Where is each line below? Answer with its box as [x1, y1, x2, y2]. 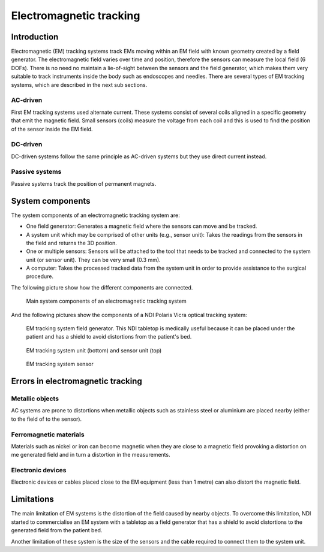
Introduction [11, 32, 59, 42]
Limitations [11, 494, 54, 505]
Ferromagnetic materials [11, 430, 85, 439]
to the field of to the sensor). [11, 415, 82, 423]
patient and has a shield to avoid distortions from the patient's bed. [26, 333, 192, 340]
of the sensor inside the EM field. [11, 125, 93, 132]
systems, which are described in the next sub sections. [11, 81, 148, 88]
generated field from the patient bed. [11, 527, 103, 534]
